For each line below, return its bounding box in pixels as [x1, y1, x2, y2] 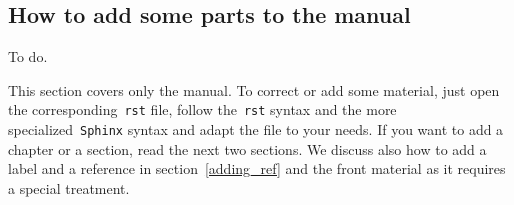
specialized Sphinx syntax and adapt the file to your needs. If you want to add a [8, 119, 504, 140]
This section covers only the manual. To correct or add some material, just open [8, 79, 500, 100]
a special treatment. [8, 177, 130, 198]
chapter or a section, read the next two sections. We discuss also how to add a [8, 138, 487, 159]
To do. [8, 46, 48, 67]
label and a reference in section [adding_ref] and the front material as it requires [8, 158, 506, 179]
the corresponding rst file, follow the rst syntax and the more [8, 99, 397, 120]
